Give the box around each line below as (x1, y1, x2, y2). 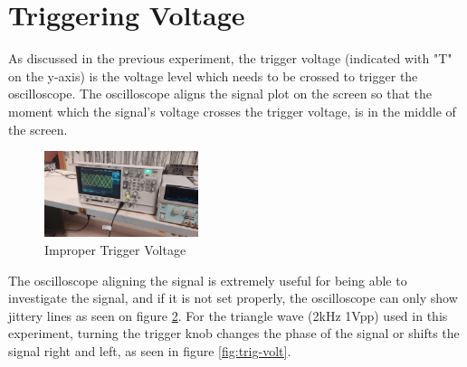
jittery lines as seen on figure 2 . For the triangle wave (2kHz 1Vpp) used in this (8, 306, 448, 325)
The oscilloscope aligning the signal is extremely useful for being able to (8, 270, 407, 289)
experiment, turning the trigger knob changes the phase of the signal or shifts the (8, 324, 460, 343)
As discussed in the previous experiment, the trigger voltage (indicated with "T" (8, 49, 453, 68)
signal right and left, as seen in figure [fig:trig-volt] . (8, 342, 291, 361)
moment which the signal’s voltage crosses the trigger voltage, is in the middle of (8, 101, 456, 120)
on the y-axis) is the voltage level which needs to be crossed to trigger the (8, 66, 418, 85)
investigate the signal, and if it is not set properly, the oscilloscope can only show (8, 288, 458, 307)
